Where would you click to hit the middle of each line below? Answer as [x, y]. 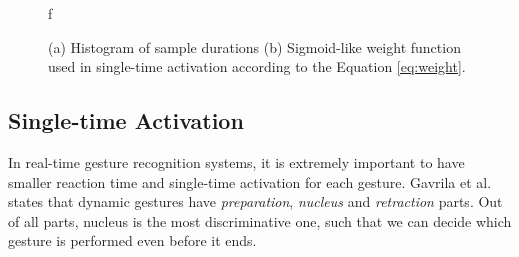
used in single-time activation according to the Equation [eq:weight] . [257, 66]
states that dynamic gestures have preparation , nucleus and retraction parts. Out [255, 201]
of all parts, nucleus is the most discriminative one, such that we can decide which [260, 220]
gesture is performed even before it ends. [132, 240]
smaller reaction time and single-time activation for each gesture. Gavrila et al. [250, 181]
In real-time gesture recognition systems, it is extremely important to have [236, 161]
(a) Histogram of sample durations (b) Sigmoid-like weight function [254, 46]
